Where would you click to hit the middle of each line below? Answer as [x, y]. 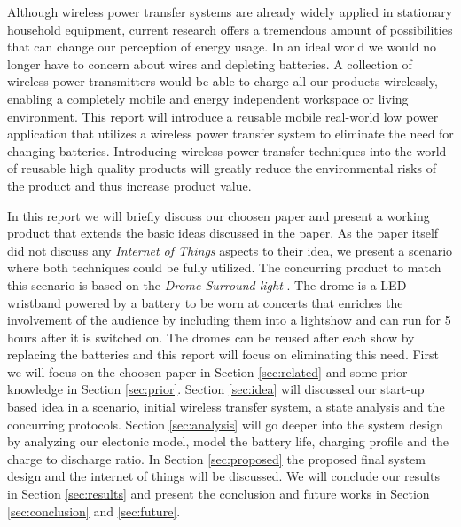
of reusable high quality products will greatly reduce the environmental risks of [222, 168]
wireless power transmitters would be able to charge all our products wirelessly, [223, 81]
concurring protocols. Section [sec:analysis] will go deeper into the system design [225, 424]
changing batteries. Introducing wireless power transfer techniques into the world [227, 150]
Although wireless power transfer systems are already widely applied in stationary [230, 12]
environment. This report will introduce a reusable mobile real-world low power [223, 116]
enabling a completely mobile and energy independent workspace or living [208, 98]
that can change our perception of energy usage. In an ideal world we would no [222, 47]
